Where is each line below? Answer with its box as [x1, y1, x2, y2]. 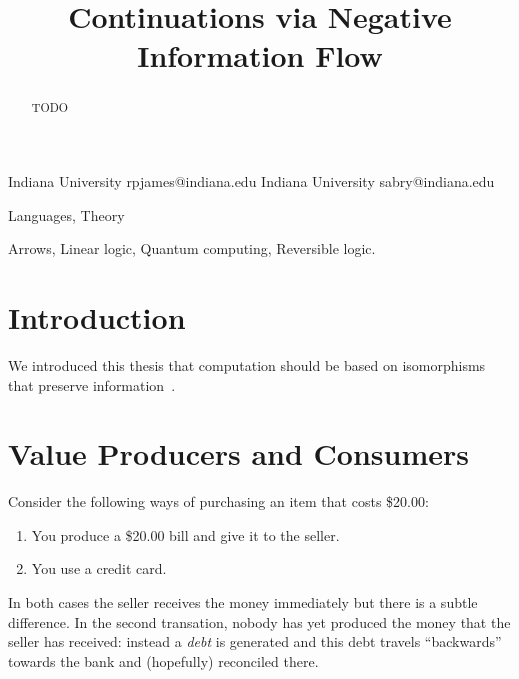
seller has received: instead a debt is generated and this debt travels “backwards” [8, 631, 502, 652]
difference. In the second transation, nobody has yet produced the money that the [8, 611, 511, 632]
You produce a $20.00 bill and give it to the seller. [31, 524, 340, 545]
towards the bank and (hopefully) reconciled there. [8, 650, 319, 671]
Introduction [8, 296, 186, 337]
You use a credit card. [31, 558, 167, 579]
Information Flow [137, 35, 383, 76]
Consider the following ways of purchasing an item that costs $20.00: [8, 491, 429, 512]
